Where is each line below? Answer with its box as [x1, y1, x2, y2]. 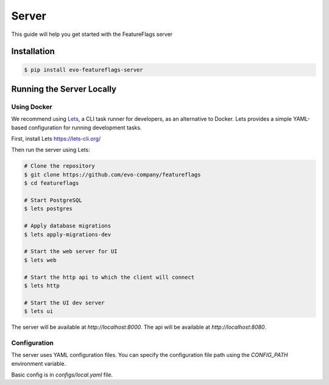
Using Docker [11, 103, 52, 111]
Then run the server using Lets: [11, 146, 91, 154]
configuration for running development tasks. [28, 124, 142, 131]
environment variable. [11, 360, 66, 367]
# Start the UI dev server [24, 299, 105, 306]
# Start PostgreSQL [24, 197, 82, 204]
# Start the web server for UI [24, 248, 118, 255]
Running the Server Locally [11, 84, 117, 94]
